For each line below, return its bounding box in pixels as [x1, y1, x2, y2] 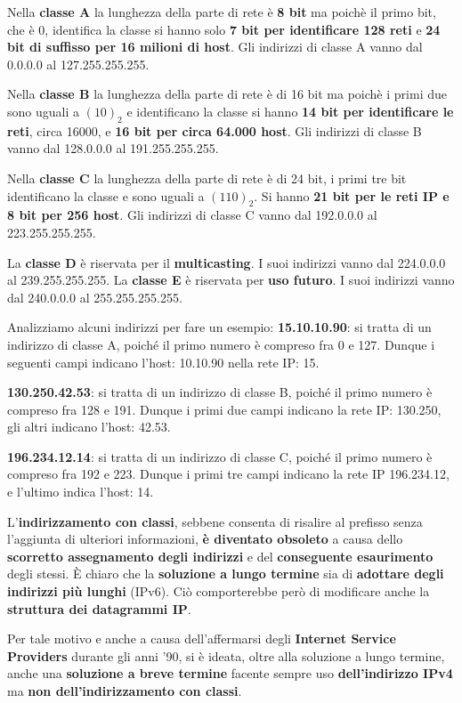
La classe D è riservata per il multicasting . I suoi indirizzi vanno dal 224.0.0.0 [7, 253, 446, 271]
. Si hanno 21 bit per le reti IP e [254, 186, 450, 205]
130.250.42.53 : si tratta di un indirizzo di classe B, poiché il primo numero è [7, 383, 433, 401]
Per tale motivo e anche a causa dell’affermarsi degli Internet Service [7, 629, 396, 648]
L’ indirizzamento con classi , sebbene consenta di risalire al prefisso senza [7, 512, 423, 530]
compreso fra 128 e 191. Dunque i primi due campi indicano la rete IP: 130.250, [7, 400, 442, 418]
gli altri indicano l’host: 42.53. [7, 417, 171, 436]
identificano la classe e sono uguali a [7, 186, 205, 205]
